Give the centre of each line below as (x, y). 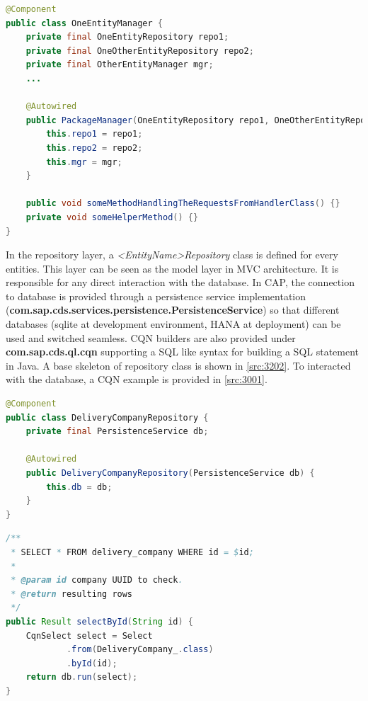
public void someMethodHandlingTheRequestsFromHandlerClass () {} (183, 204)
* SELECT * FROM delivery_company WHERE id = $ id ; (132, 552)
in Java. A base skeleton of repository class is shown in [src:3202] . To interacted (178, 365)
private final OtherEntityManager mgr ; (120, 65)
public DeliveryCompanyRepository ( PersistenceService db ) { (170, 473)
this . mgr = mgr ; (84, 162)
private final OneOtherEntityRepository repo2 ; (140, 51)
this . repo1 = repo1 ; (94, 134)
